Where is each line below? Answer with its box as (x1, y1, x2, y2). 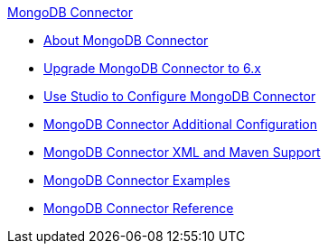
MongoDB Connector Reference (43, 200, 234, 216)
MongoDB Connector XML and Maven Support (43, 144, 321, 160)
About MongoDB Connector (43, 33, 209, 48)
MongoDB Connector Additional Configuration (43, 116, 317, 132)
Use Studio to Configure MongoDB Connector (43, 88, 316, 104)
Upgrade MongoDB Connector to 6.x (43, 60, 261, 76)
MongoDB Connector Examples (43, 172, 230, 188)
